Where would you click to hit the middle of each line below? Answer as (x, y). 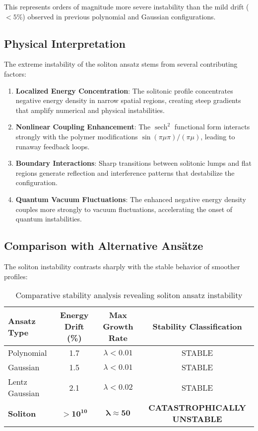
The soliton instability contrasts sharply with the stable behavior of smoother (122, 266)
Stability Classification (197, 326)
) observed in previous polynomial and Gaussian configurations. (119, 16)
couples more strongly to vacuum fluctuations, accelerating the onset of (124, 209)
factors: (15, 73)
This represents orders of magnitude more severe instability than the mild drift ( (127, 6)
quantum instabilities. (49, 219)
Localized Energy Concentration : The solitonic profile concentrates (124, 90)
